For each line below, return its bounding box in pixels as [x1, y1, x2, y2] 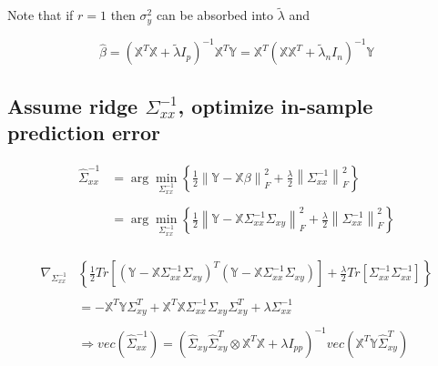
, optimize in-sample [178, 91, 373, 119]
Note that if [7, 5, 74, 25]
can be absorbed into [156, 5, 273, 25]
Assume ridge [7, 91, 138, 119]
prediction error [7, 117, 160, 146]
